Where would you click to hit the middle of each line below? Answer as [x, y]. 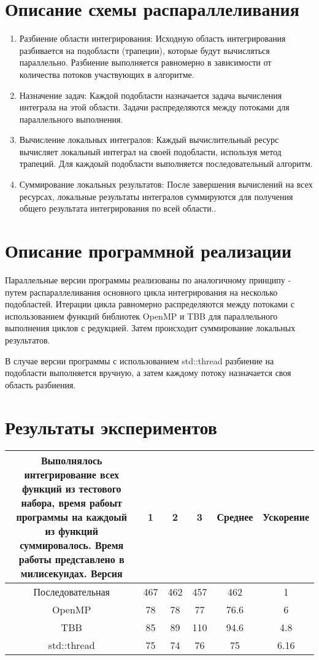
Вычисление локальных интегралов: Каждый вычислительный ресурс [149, 140]
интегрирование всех [71, 475]
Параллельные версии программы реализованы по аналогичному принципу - [148, 279]
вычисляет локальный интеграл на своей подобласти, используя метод [150, 151]
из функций [71, 531]
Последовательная [71, 592]
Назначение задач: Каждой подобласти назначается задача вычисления [151, 95]
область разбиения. [40, 384]
